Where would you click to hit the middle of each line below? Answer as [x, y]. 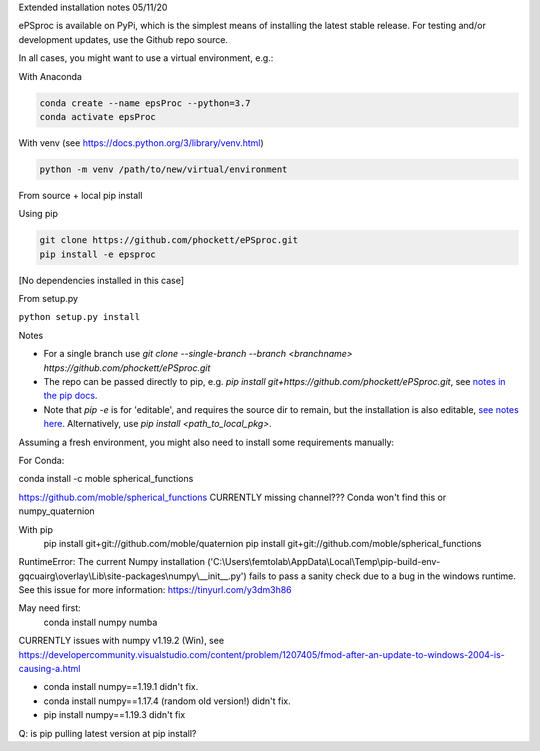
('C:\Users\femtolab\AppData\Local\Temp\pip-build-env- [323, 562]
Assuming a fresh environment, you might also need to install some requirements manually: [206, 442]
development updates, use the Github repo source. [123, 39]
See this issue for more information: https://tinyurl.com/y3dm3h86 [155, 590]
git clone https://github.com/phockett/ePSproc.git [169, 240]
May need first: [50, 608]
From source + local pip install [80, 195]
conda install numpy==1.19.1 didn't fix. [121, 687]
